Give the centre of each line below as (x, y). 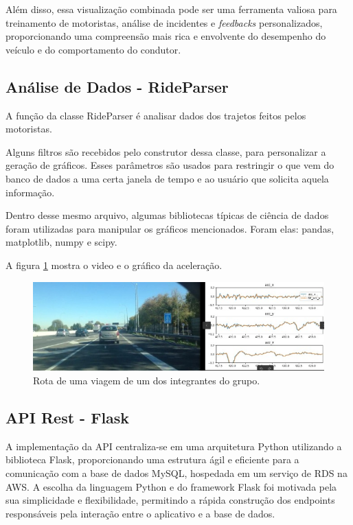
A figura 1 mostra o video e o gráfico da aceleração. (114, 265)
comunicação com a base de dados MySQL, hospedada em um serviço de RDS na (176, 472)
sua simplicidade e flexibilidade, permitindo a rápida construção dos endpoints (170, 500)
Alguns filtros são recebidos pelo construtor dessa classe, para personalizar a (166, 151)
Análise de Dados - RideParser (117, 86)
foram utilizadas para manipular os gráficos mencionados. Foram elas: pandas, (170, 228)
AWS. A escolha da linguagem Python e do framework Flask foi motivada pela (171, 486)
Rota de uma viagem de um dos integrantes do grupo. (147, 380)
